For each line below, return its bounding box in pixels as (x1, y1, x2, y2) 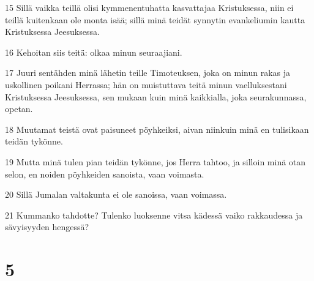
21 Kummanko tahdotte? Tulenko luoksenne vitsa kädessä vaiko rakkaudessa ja (5, 208, 303, 221)
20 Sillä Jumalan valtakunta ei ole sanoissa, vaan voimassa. (5, 188, 227, 201)
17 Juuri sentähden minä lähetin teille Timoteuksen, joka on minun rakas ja (5, 66, 291, 79)
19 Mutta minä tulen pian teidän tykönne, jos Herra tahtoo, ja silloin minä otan (5, 155, 306, 168)
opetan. (5, 102, 33, 115)
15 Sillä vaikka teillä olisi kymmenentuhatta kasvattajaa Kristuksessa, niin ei (5, 1, 294, 13)
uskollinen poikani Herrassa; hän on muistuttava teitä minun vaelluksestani (5, 78, 287, 91)
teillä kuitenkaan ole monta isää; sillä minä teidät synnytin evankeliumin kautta (5, 13, 305, 26)
